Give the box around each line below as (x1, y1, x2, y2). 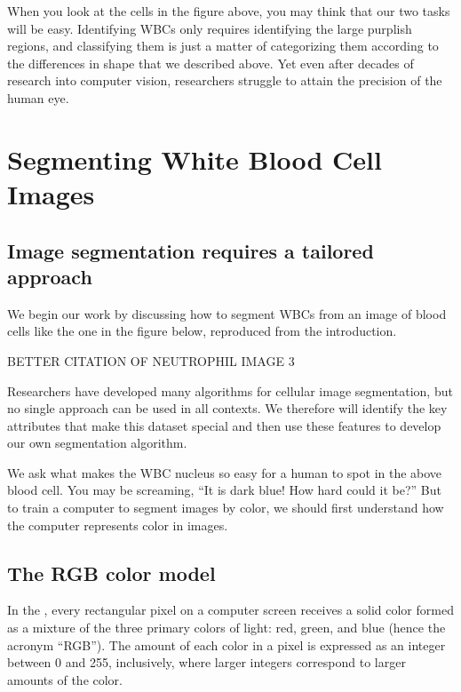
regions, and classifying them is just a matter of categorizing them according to (7, 36, 439, 55)
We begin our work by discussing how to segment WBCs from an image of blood (7, 304, 447, 322)
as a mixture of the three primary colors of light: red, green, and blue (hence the (7, 618, 446, 637)
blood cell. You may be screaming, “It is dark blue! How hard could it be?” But (7, 481, 441, 499)
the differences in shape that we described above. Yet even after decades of (7, 53, 414, 72)
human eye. (7, 88, 69, 107)
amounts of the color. (7, 670, 123, 688)
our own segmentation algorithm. (7, 433, 187, 452)
